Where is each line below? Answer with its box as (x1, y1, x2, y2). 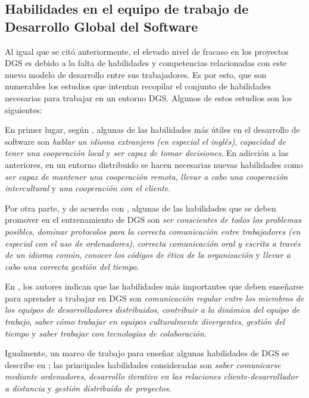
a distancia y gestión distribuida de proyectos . (5, 382, 171, 394)
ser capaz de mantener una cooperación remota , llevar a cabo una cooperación (5, 170, 288, 182)
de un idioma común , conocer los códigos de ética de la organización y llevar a (5, 248, 291, 261)
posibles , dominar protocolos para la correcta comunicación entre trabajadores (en (5, 225, 301, 237)
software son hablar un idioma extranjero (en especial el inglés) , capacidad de (5, 135, 286, 147)
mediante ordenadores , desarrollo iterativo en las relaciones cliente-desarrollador (5, 370, 298, 383)
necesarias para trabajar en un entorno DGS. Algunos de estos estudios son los (5, 91, 292, 104)
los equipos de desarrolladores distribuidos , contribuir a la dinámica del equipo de (5, 303, 300, 316)
